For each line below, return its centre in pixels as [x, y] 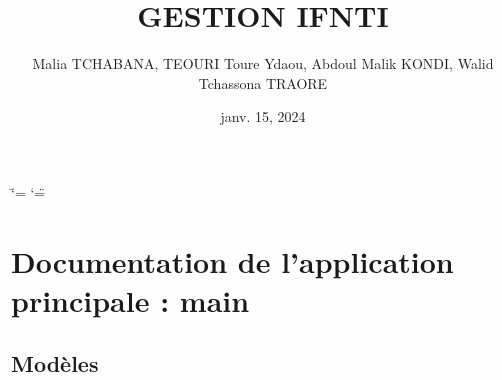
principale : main [130, 299]
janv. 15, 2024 [263, 116]
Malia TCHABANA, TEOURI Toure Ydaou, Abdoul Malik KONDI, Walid [263, 63]
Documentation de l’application [232, 260]
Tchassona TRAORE [263, 82]
